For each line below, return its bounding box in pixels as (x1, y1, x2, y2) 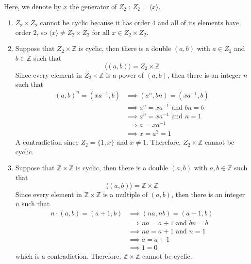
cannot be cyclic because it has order (40, 17, 150, 28)
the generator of (69, 1, 117, 11)
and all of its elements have (158, 17, 239, 28)
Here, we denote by (4, 1, 61, 11)
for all (92, 27, 110, 37)
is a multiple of (103, 189, 148, 199)
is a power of (106, 69, 144, 80)
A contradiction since (15, 137, 79, 147)
